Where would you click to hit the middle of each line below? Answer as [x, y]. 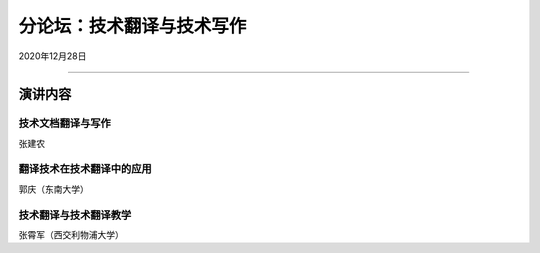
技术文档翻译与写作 [65, 123]
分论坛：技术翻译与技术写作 [132, 26]
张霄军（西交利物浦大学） [71, 234]
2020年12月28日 [52, 56]
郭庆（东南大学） [53, 189]
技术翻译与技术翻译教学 [75, 215]
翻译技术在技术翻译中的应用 [85, 169]
